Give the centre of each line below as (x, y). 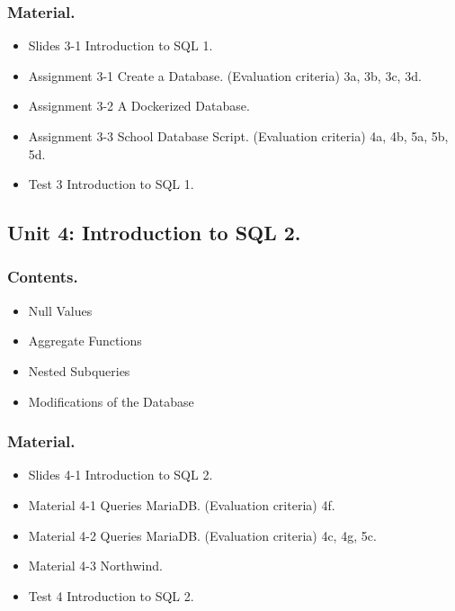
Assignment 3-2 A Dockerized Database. (139, 106)
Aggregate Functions (85, 341)
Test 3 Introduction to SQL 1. (111, 184)
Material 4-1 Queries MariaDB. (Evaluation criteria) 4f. (182, 504)
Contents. (43, 277)
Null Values (60, 310)
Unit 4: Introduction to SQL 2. (154, 233)
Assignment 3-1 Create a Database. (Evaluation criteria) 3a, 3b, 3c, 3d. (225, 75)
